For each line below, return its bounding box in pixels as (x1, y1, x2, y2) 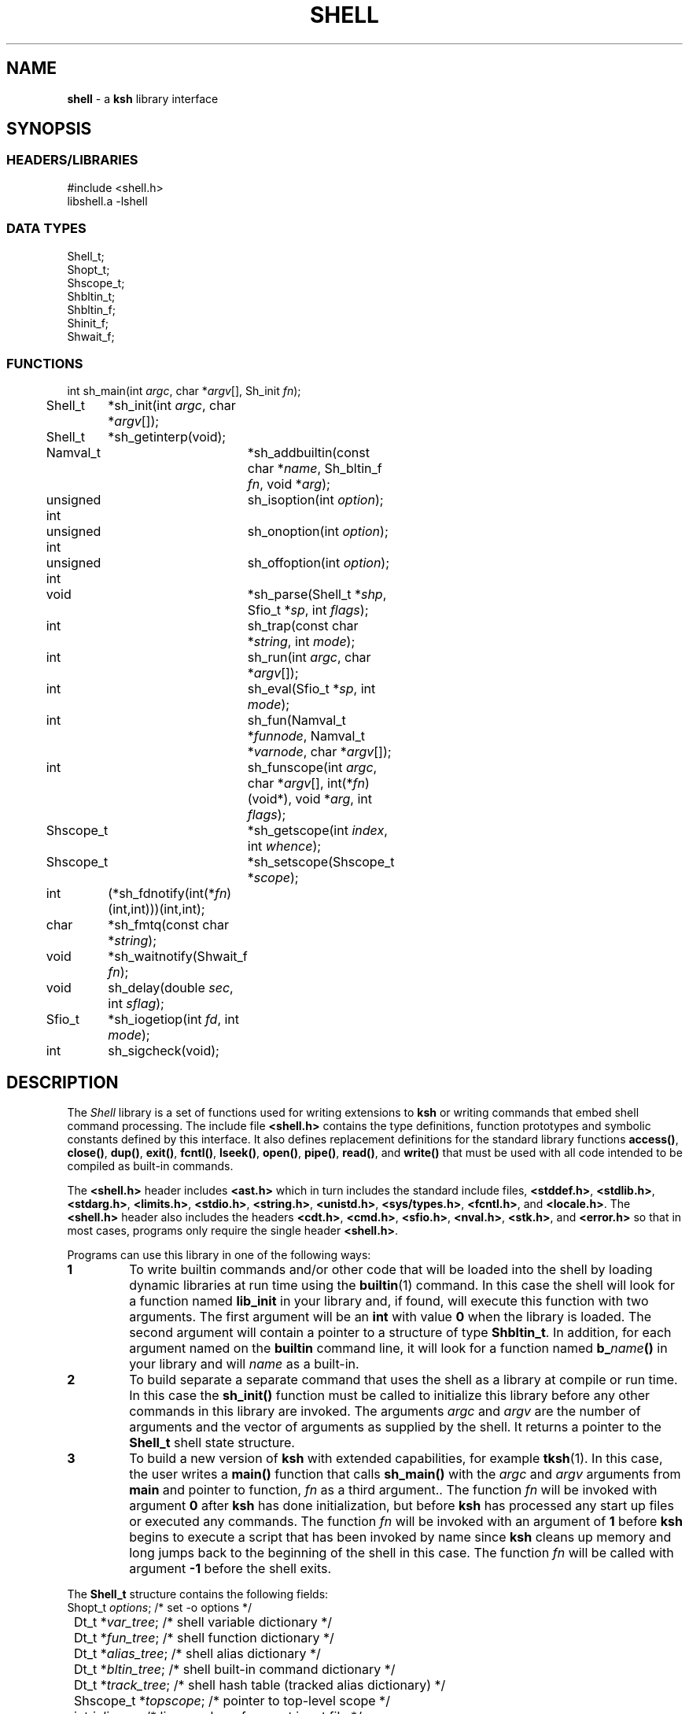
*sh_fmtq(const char (108, 917, 229, 933)
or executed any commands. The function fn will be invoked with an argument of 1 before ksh (129, 1513, 683, 1530)
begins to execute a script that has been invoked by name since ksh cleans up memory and (129, 1529, 672, 1546)
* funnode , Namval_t (247, 728, 365, 744)
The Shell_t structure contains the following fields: (67, 1587, 329, 1601)
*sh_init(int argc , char (108, 397, 236, 414)
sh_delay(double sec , (108, 980, 234, 996)
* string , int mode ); (247, 634, 356, 650)
